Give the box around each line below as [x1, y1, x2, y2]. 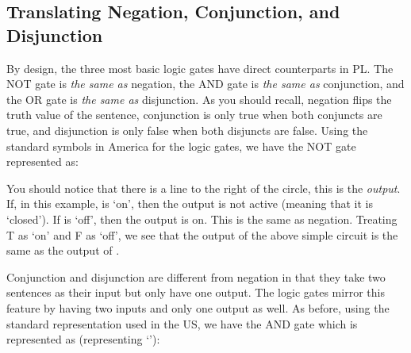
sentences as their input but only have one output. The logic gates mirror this [6, 284, 385, 301]
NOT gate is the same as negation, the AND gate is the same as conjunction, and [6, 75, 405, 92]
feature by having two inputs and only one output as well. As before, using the [6, 299, 390, 316]
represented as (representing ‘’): [6, 331, 160, 347]
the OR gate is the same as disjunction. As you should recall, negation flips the [6, 90, 392, 107]
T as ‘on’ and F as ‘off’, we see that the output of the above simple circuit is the [6, 226, 398, 243]
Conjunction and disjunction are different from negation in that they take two [6, 268, 386, 285]
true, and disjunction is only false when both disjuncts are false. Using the [6, 121, 368, 138]
